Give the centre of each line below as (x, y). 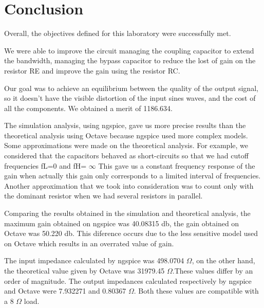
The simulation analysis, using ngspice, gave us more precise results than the (125, 125)
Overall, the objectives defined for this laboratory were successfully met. (118, 33)
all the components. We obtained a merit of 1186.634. (88, 108)
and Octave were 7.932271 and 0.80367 (65, 291)
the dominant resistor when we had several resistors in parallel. (103, 196)
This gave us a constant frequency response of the (177, 165)
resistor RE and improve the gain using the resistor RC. (92, 70)
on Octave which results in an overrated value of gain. (89, 243)
